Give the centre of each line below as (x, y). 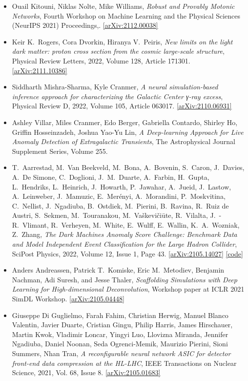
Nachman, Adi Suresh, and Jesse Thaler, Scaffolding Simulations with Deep (124, 279)
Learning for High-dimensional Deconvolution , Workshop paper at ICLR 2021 (128, 289)
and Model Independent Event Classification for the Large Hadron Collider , (124, 244)
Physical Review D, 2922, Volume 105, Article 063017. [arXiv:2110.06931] (122, 106)
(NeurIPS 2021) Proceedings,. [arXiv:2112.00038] (85, 25)
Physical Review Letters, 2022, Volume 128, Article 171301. (101, 60)
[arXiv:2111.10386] (40, 70)
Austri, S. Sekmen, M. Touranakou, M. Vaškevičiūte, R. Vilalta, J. (114, 215)
